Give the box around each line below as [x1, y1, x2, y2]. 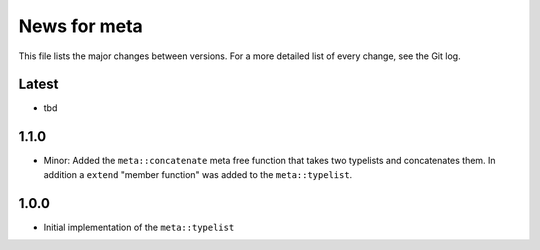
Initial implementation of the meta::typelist [43, 221, 235, 233]
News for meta [18, 15, 144, 37]
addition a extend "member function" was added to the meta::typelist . [43, 168, 353, 180]
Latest [18, 76, 59, 93]
